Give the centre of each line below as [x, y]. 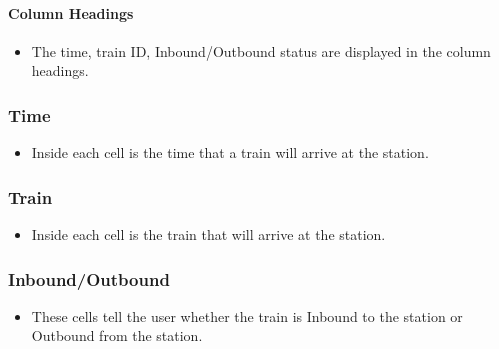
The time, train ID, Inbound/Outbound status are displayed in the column [261, 50]
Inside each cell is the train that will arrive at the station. [208, 234]
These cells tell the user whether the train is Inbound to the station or [247, 315]
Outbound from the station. [117, 335]
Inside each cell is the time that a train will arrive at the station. [230, 152]
